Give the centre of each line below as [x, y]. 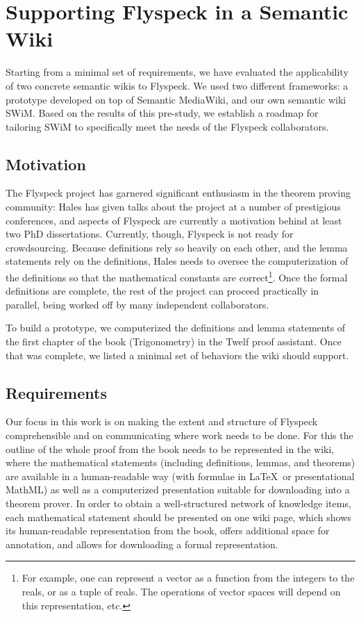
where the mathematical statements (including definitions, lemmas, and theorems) [180, 462]
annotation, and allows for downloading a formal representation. [142, 544]
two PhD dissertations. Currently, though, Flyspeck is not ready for [150, 234]
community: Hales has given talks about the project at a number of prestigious [173, 207]
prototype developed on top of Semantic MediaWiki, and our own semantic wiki [176, 99]
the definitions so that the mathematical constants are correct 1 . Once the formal [177, 276]
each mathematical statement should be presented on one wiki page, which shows [178, 517]
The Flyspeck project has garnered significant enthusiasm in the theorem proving [178, 193]
